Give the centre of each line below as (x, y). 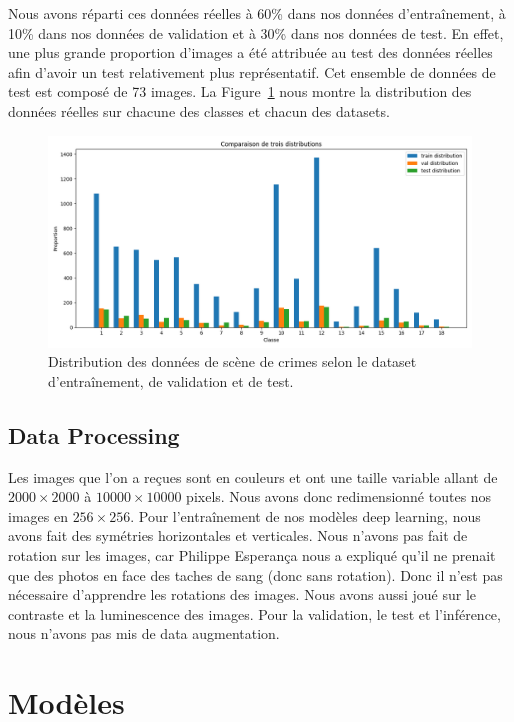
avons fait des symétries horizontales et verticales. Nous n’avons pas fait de (238, 535)
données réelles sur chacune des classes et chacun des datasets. (199, 110)
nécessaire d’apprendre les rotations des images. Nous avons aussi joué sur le (242, 594)
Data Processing (94, 434)
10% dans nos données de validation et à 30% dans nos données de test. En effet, (256, 32)
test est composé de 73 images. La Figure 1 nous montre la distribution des (240, 91)
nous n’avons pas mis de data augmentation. (144, 633)
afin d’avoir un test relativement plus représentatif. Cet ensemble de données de (252, 71)
